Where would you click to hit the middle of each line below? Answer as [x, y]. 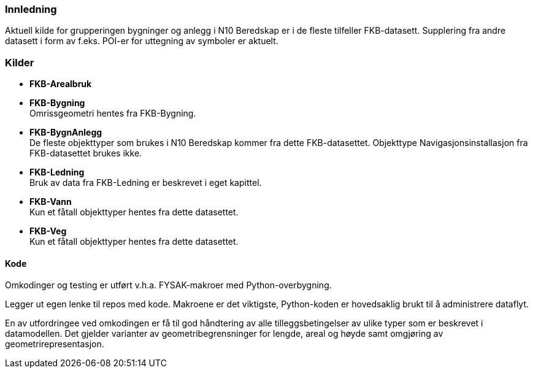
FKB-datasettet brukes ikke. [86, 153]
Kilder [20, 62]
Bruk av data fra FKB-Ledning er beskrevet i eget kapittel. [146, 183]
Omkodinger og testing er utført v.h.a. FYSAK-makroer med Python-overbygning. [168, 285]
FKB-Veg [48, 231]
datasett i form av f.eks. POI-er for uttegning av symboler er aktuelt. [142, 41]
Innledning [31, 9]
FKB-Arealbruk [61, 84]
